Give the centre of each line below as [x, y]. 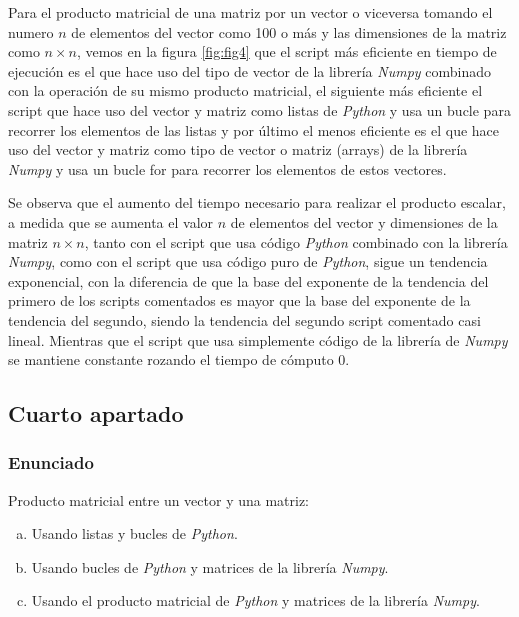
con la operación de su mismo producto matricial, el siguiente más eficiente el [245, 90]
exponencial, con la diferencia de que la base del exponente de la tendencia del [248, 280]
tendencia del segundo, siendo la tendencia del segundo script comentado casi [244, 319]
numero [31, 31]
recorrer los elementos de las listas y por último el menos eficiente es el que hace [254, 129]
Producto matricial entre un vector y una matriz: [159, 499]
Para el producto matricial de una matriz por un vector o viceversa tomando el [250, 12]
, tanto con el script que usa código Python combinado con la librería [296, 241]
